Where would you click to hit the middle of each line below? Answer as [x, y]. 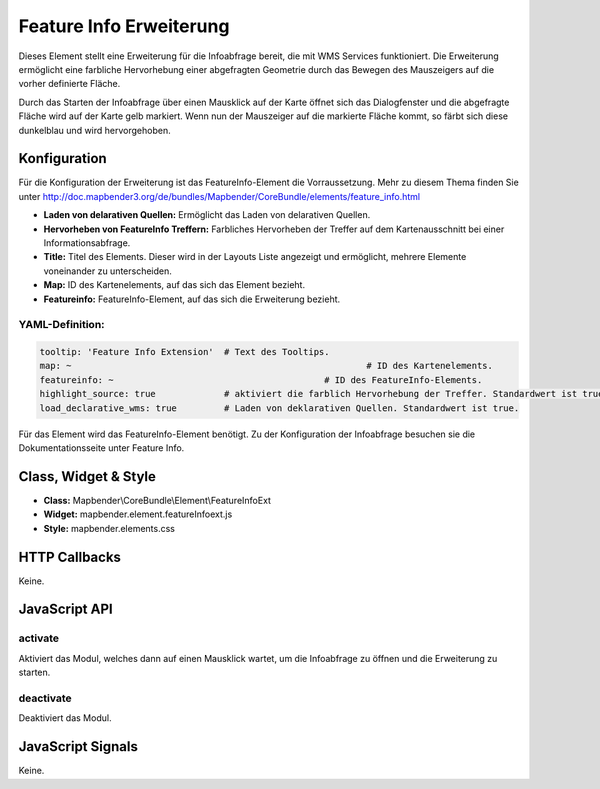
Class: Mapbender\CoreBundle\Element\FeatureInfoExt [157, 500]
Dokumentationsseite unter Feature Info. [101, 448]
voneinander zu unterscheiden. [107, 271]
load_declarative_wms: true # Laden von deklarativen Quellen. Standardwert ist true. [279, 408]
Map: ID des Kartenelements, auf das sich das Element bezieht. [174, 285]
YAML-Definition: [61, 325]
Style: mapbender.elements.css [109, 528]
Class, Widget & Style [87, 476]
